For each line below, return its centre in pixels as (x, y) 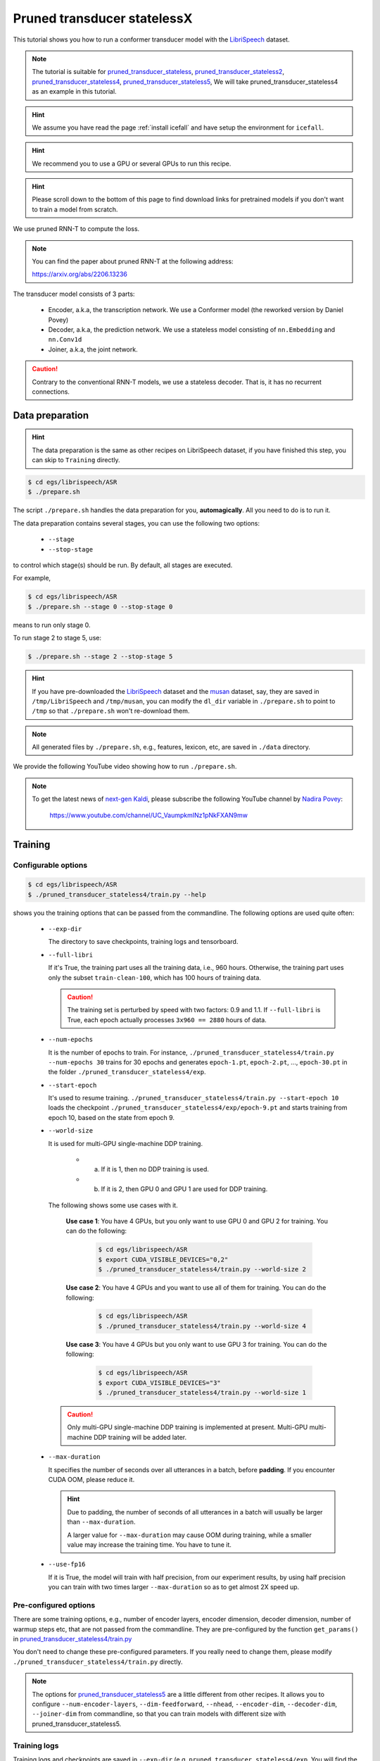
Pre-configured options (54, 1605)
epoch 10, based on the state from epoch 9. (112, 1117)
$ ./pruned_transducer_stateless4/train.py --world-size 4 (202, 1326)
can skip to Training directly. (76, 460)
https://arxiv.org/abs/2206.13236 (80, 274)
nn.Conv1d (65, 340)
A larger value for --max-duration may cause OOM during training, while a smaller (190, 1535)
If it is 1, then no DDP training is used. (155, 1169)
